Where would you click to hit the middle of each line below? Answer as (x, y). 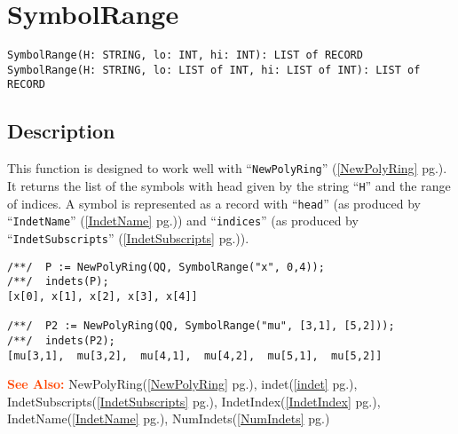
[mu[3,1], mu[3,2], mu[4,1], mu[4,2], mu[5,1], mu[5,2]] (195, 355)
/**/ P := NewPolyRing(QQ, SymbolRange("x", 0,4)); (166, 267)
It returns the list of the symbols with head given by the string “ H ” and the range (229, 185)
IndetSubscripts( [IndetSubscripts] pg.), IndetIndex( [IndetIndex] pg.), (194, 401)
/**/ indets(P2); (61, 340)
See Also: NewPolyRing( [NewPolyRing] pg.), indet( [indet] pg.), (182, 384)
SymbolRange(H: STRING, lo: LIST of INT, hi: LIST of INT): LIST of (214, 70)
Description (61, 131)
